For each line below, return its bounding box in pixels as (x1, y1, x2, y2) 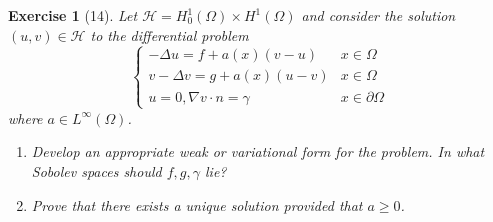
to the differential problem (90, 24, 249, 45)
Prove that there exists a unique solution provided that (31, 194, 363, 215)
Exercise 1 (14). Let (8, 5, 138, 25)
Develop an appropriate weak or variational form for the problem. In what (31, 141, 485, 162)
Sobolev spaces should (31, 160, 162, 181)
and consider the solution (301, 5, 456, 25)
